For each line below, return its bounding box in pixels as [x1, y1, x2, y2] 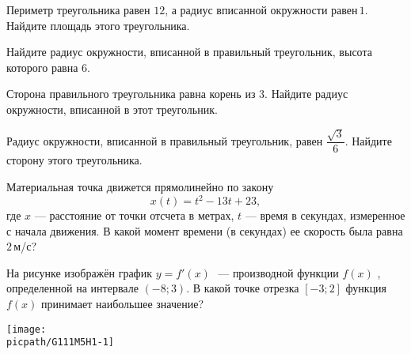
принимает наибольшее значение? [41, 296, 204, 312]
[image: [6, 323, 47, 335]
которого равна [6, 58, 78, 75]
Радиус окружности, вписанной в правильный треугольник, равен [6, 132, 323, 149]
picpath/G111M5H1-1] [6, 337, 115, 348]
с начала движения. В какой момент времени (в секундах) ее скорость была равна [6, 222, 403, 239]
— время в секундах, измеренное [245, 207, 405, 224]
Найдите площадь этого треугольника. [6, 17, 190, 33]
